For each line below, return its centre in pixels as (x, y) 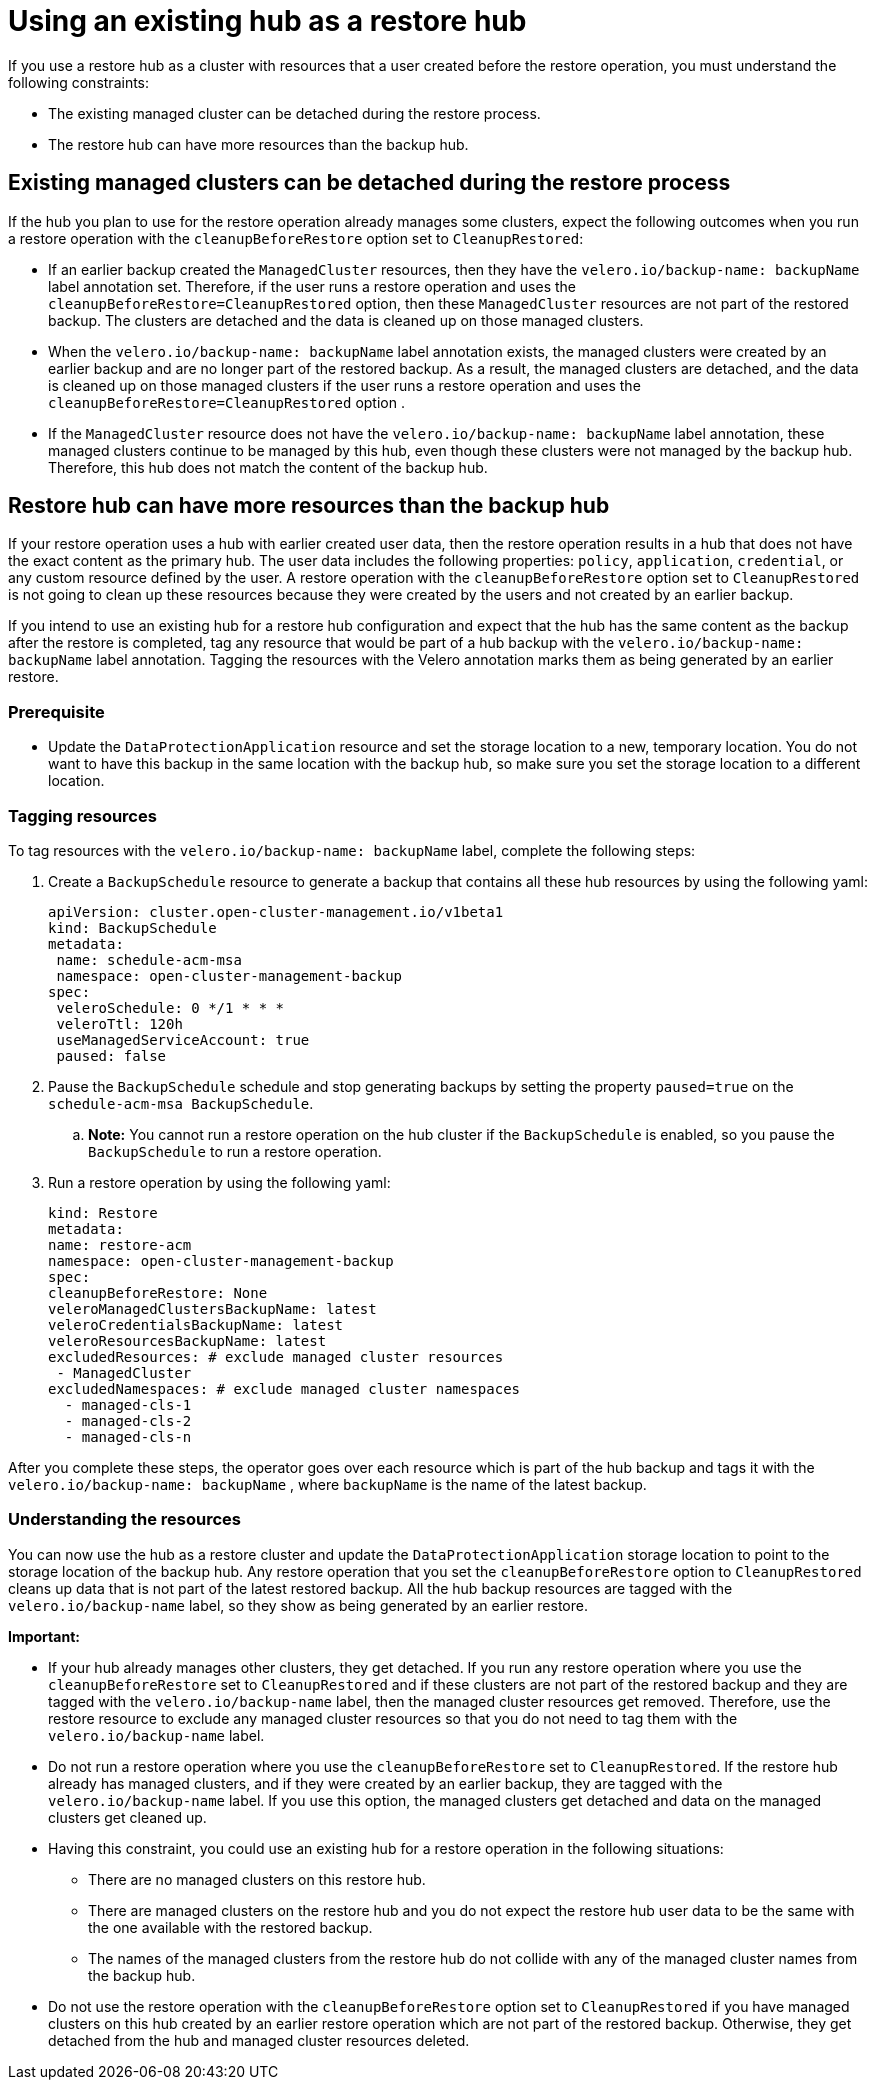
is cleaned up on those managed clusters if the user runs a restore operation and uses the (344, 385)
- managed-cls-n (128, 1436)
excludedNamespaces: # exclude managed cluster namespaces (284, 1388)
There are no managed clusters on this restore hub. (257, 1879)
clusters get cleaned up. (127, 1817)
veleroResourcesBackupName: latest (187, 1340)
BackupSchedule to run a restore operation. (235, 1151)
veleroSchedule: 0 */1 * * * (170, 1007)
